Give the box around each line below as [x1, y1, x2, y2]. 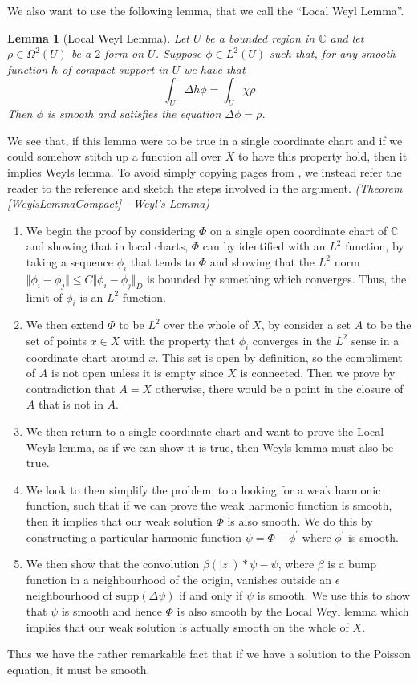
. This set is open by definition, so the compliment [155, 348, 403, 365]
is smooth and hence [61, 603, 162, 620]
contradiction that [26, 380, 116, 396]
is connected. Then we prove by [240, 364, 396, 381]
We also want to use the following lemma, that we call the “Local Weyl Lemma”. [7, 2, 404, 18]
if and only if [179, 587, 243, 604]
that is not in [38, 396, 103, 413]
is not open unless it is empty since [51, 364, 224, 381]
